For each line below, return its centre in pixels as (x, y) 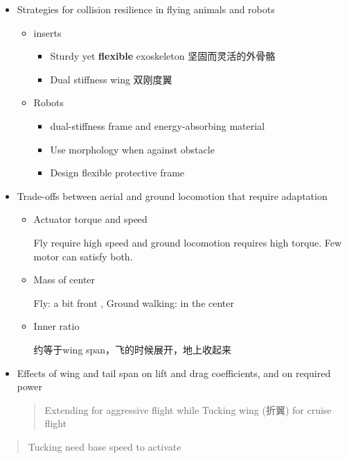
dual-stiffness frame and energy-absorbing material (158, 125)
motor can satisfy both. (83, 256)
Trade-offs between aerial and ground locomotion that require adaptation (172, 195)
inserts (47, 32)
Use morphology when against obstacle (132, 149)
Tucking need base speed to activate (105, 446)
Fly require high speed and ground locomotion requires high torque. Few (188, 242)
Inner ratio (56, 326)
